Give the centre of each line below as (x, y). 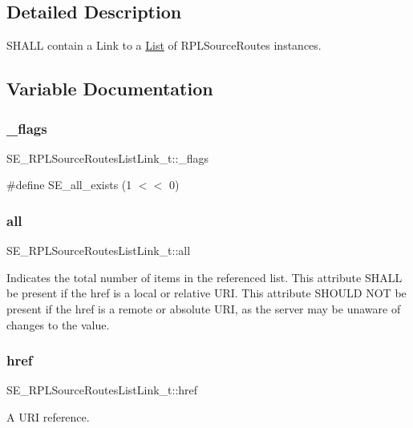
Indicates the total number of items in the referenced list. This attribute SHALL (204, 277)
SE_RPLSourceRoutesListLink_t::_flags (108, 157)
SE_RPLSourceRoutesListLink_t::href (102, 390)
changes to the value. (58, 324)
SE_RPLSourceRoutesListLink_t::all (99, 250)
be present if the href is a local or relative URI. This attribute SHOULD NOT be (206, 293)
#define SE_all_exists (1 (69, 185)
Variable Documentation (110, 89)
